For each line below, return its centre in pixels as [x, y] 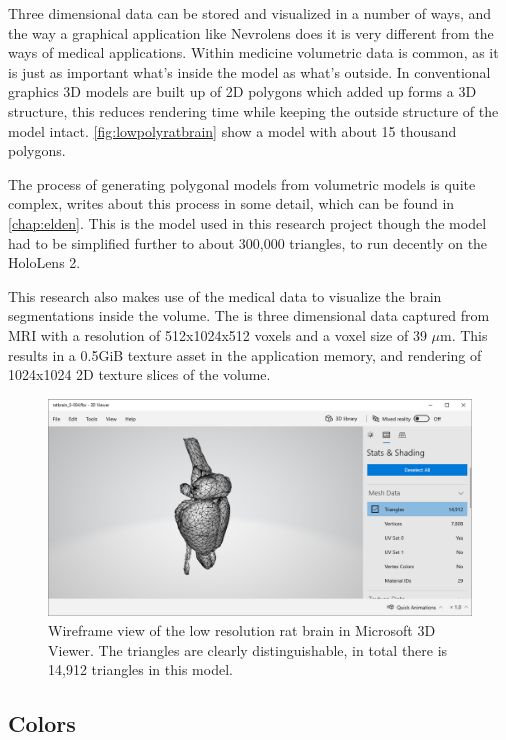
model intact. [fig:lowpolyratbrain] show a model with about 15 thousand [232, 130]
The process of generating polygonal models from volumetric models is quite [242, 183]
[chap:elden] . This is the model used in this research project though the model [247, 222]
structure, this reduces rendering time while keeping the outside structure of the [253, 110]
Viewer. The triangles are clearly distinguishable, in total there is [248, 649]
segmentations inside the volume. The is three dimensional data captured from [249, 315]
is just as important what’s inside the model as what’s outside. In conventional [249, 71]
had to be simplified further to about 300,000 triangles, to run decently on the [248, 242]
